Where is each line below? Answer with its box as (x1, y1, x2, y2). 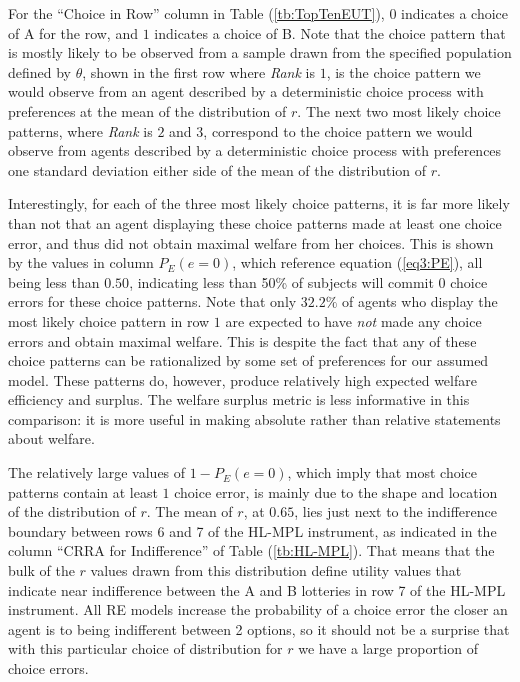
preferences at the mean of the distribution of (8, 100, 287, 121)
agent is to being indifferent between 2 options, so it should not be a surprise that (8, 618, 510, 639)
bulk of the (8, 560, 75, 581)
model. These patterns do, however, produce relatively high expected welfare (8, 369, 477, 390)
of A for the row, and (8, 22, 138, 43)
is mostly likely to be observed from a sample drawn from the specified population (8, 42, 512, 63)
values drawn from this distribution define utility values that (90, 560, 462, 581)
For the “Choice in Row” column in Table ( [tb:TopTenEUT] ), (8, 3, 385, 23)
